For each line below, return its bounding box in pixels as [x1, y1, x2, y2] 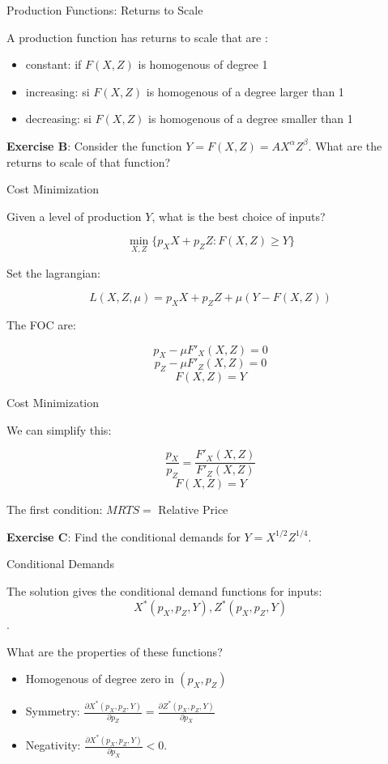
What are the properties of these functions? [6, 643, 223, 660]
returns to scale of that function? [6, 153, 171, 170]
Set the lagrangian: [6, 264, 100, 281]
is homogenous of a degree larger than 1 [146, 83, 344, 100]
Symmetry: [25, 702, 80, 719]
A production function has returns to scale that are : [6, 28, 268, 45]
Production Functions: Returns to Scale [6, 2, 203, 18]
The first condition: [6, 501, 103, 518]
